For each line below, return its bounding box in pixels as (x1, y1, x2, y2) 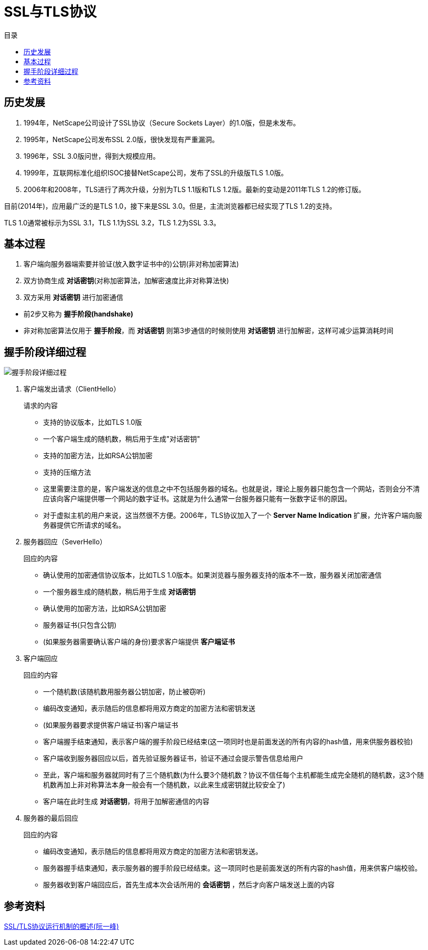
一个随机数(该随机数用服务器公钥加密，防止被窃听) (43, 687, 206, 696)
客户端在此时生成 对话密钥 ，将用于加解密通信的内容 (43, 797, 209, 806)
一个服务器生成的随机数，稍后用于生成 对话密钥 (43, 587, 196, 596)
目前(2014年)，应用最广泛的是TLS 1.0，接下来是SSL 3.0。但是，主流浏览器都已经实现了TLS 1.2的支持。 (4, 201, 337, 210)
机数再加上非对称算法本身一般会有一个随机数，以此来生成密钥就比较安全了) (43, 780, 286, 789)
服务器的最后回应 (23, 814, 78, 823)
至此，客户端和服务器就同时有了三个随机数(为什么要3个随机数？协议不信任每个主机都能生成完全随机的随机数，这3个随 (43, 771, 424, 779)
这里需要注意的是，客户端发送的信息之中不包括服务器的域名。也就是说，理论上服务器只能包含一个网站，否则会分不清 (43, 485, 420, 493)
